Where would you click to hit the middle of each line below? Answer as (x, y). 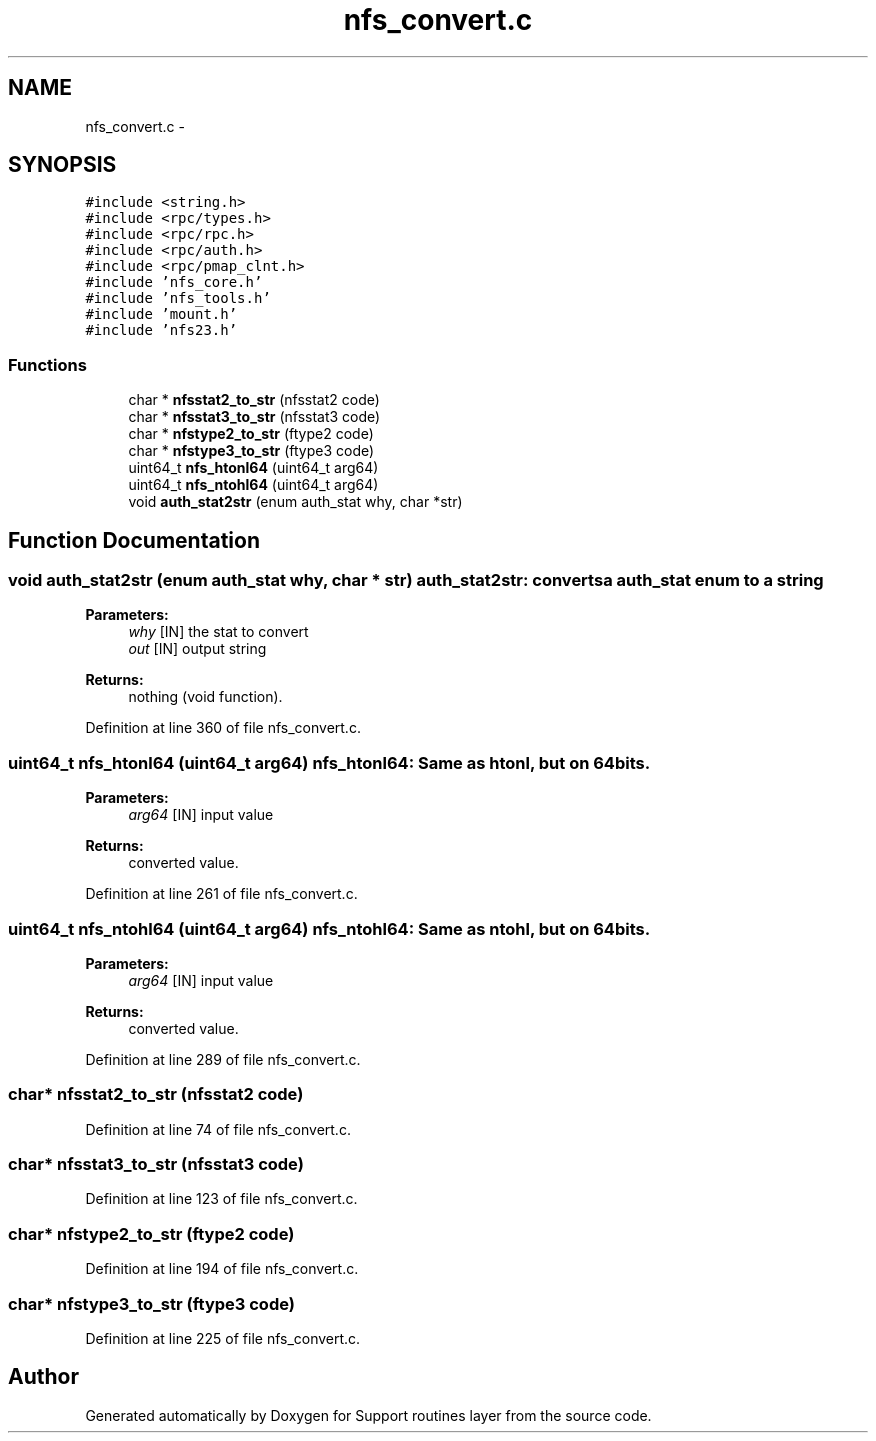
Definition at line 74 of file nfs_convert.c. (218, 1129)
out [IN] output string (197, 649)
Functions (47, 364)
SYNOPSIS (62, 165)
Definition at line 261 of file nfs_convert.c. (221, 894)
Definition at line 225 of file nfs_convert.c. (223, 1338)
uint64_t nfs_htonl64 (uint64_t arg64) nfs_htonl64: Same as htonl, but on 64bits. (329, 762)
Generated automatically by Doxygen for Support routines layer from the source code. (368, 1415)
